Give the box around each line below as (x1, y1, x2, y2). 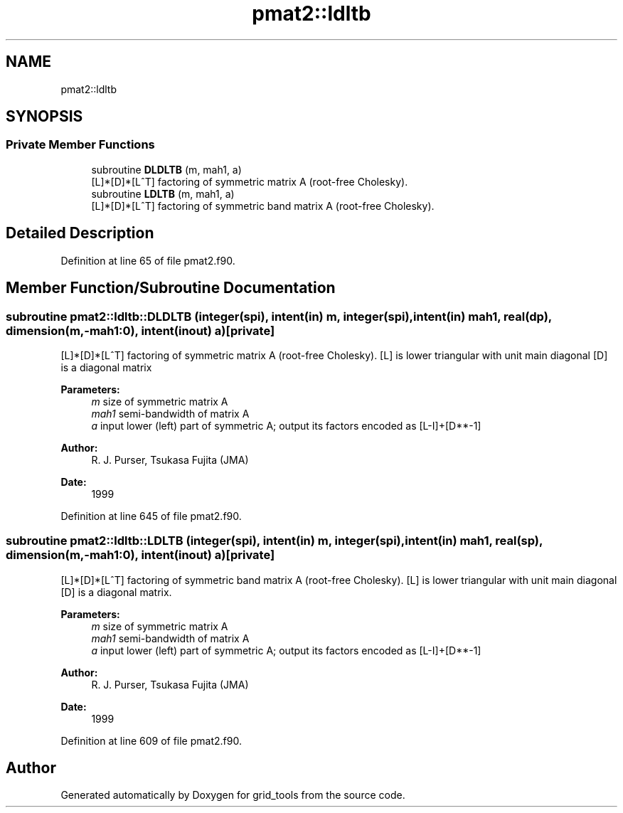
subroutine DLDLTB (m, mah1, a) (91, 163, 242, 176)
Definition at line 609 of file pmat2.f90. (60, 734, 242, 747)
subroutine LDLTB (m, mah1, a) (91, 187, 235, 200)
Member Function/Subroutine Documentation (6, 279, 336, 297)
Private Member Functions (6, 137, 155, 152)
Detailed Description (6, 224, 154, 243)
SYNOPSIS (6, 107, 83, 126)
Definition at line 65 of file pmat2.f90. (60, 254, 235, 267)
